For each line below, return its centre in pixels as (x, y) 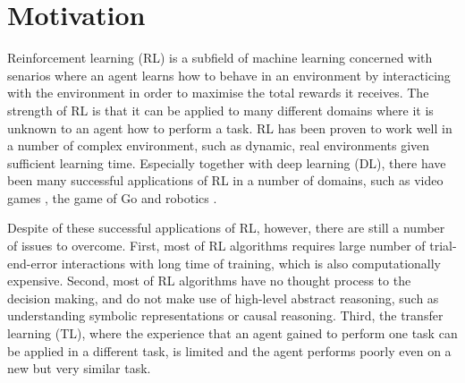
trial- (443, 246)
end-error (33, 263)
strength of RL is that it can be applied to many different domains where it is (220, 110)
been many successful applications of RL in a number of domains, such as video (225, 180)
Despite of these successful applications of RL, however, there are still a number (226, 228)
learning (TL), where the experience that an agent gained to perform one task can (232, 333)
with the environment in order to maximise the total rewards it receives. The (218, 93)
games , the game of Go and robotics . (112, 197)
